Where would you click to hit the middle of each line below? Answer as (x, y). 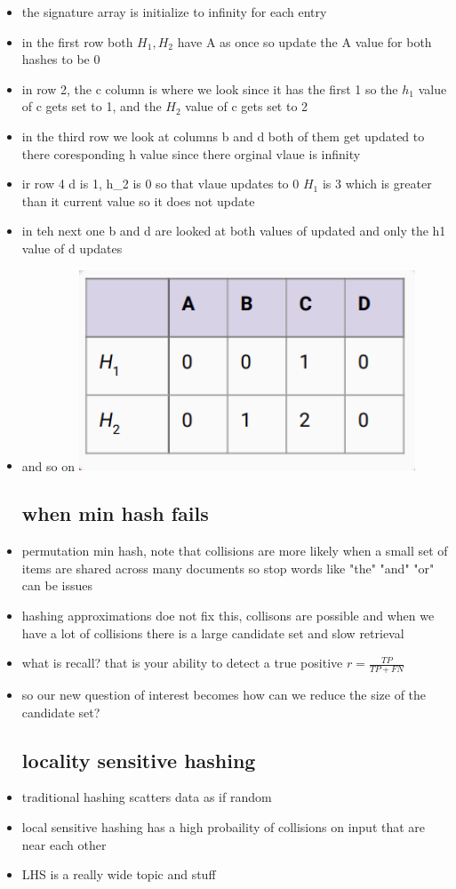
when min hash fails (115, 513)
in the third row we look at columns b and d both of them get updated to (223, 136)
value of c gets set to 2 (247, 106)
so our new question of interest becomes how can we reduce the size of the (224, 695)
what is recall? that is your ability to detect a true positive (182, 663)
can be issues (57, 585)
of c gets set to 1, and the (92, 106)
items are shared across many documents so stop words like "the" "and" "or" (228, 568)
